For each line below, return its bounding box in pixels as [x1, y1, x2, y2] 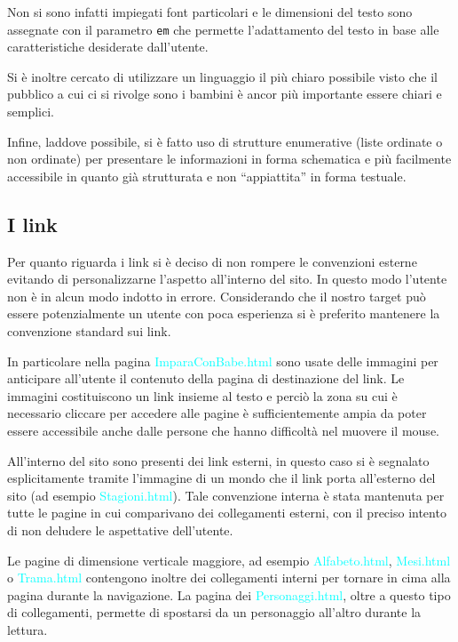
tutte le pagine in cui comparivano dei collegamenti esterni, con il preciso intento [7, 503, 446, 522]
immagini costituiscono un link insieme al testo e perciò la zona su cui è [7, 386, 398, 405]
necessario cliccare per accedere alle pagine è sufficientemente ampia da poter [7, 404, 427, 422]
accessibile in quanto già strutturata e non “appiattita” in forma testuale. [7, 166, 407, 185]
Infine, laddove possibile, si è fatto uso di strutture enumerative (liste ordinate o [7, 132, 443, 150]
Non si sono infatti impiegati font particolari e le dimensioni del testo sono [7, 3, 413, 20]
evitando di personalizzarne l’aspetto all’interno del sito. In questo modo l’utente [7, 269, 447, 288]
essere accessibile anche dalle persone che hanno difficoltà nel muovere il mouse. [7, 421, 439, 439]
